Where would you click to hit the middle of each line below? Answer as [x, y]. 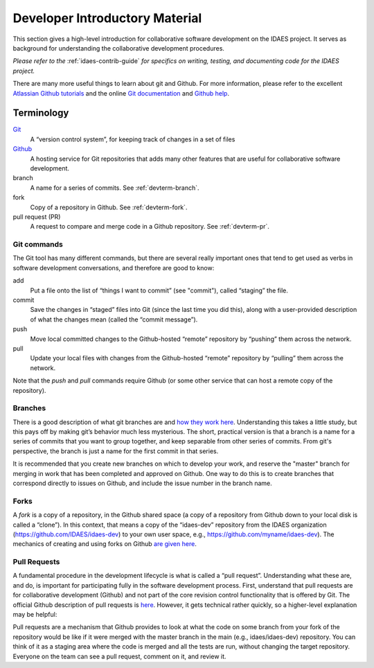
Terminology [41, 113]
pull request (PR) [37, 217]
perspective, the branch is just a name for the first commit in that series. [116, 451]
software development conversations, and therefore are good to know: [114, 267]
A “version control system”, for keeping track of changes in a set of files [133, 139]
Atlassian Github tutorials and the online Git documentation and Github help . [121, 93]
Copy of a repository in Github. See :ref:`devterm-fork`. [109, 207]
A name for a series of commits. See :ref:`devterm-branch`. [115, 188]
